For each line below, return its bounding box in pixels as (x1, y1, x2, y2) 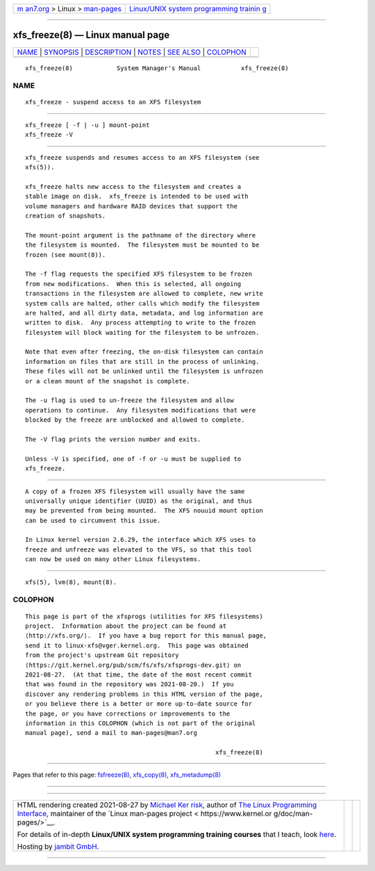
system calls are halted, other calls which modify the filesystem (25, 299, 260, 307)
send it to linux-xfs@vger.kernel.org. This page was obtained (25, 641, 249, 649)
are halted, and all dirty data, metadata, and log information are (25, 309, 263, 317)
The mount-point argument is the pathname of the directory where (25, 231, 256, 239)
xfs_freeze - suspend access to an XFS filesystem (25, 98, 201, 106)
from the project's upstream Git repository (25, 652, 180, 659)
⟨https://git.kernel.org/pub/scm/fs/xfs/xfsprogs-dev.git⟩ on (25, 661, 242, 669)
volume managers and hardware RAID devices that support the (25, 202, 237, 210)
